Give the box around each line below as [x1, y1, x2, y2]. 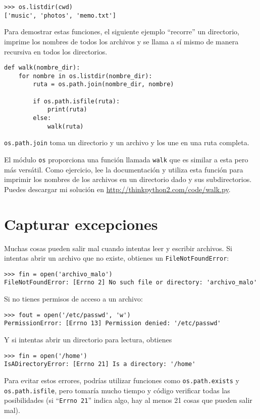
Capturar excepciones [4, 213, 158, 234]
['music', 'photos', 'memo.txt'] [4, 12, 116, 19]
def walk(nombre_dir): [4, 64, 80, 72]
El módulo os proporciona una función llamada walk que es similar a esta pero [4, 154, 248, 164]
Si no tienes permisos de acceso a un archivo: [4, 293, 143, 304]
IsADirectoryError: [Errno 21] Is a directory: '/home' [4, 361, 196, 368]
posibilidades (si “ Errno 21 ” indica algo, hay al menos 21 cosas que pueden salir [4, 395, 252, 405]
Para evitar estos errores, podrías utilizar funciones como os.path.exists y [4, 375, 239, 385]
